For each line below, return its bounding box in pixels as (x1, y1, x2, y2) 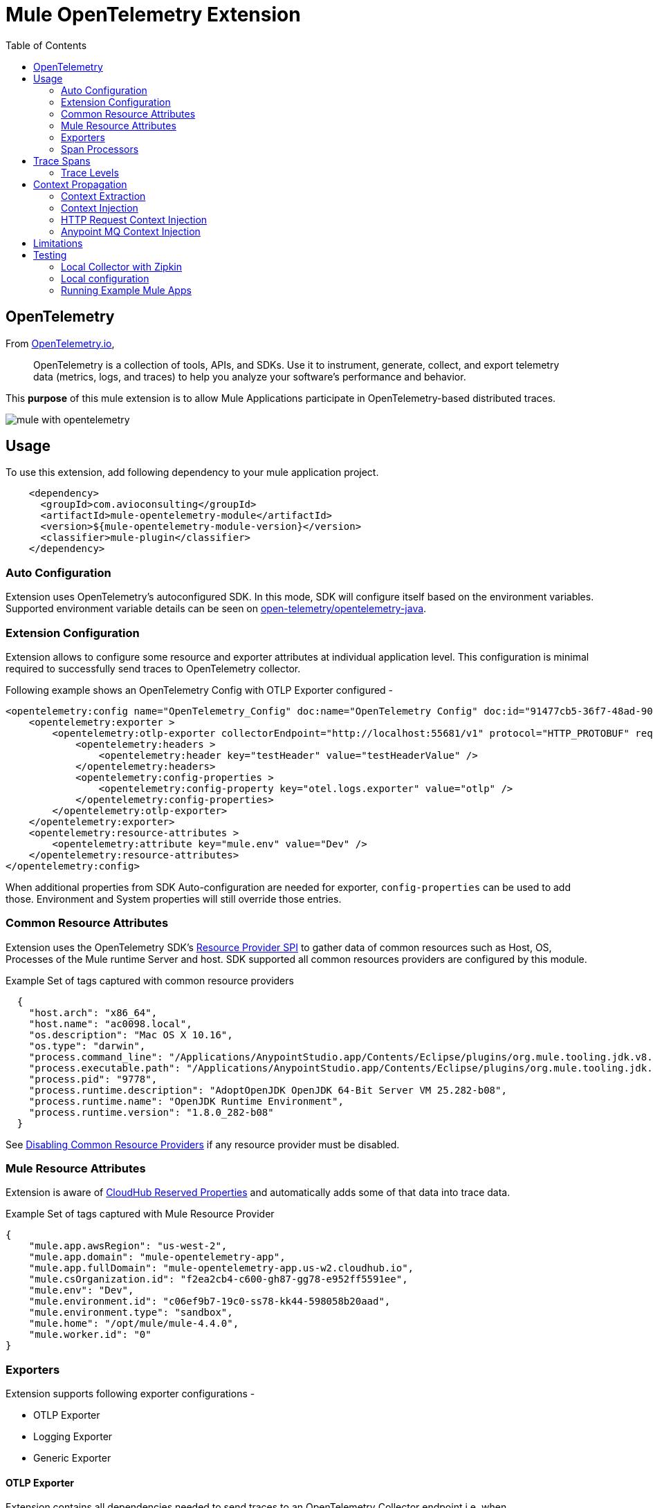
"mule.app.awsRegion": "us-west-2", (28, 1240, 228, 1252)
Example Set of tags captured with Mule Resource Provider (6, 1208, 275, 1220)
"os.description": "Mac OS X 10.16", (28, 1029, 233, 1040)
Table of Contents (6, 39, 87, 51)
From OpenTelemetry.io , (6, 337, 115, 349)
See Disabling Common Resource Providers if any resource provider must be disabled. (6, 1138, 400, 1150)
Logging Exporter (33, 1431, 113, 1443)
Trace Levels (61, 166, 119, 178)
